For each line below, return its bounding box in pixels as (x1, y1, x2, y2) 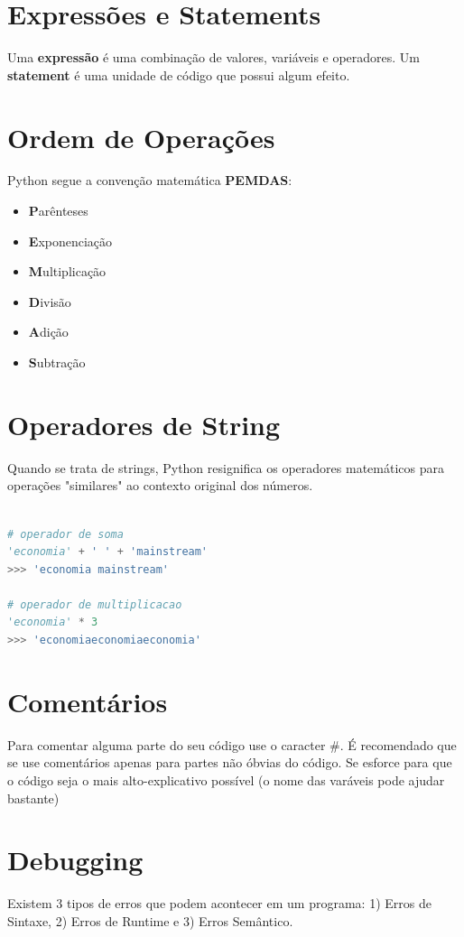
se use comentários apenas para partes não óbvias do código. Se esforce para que (7, 753, 452, 772)
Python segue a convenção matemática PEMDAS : (7, 171, 292, 190)
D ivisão (28, 292, 71, 311)
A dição (28, 322, 69, 341)
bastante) (7, 788, 60, 807)
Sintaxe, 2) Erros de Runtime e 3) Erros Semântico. (7, 911, 293, 930)
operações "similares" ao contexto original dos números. (7, 476, 313, 495)
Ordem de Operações (7, 118, 275, 155)
